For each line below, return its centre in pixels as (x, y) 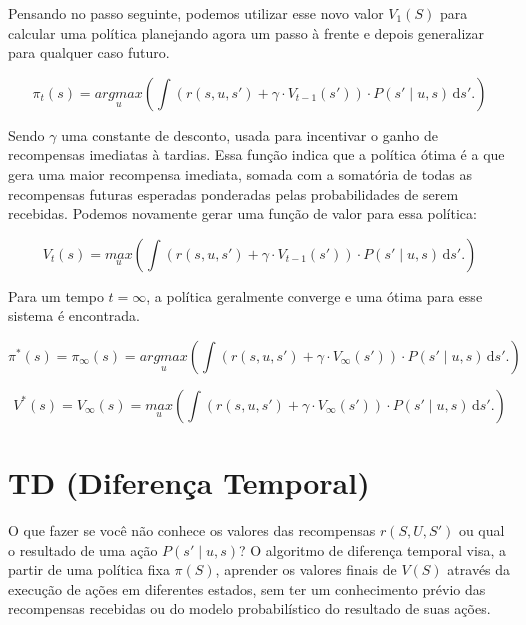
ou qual (481, 530)
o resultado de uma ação (83, 549)
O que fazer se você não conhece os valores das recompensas (192, 530)
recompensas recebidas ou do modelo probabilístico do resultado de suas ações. (249, 608)
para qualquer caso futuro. (89, 52)
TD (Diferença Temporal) (189, 482)
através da (479, 569)
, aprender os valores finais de (306, 569)
